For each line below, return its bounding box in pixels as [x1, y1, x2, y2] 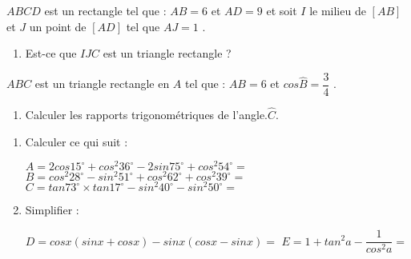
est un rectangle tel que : [44, 2, 167, 18]
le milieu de [309, 2, 366, 18]
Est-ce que [25, 45, 77, 62]
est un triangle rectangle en [34, 75, 170, 92]
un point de [29, 18, 87, 34]
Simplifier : [25, 201, 79, 218]
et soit [266, 2, 297, 18]
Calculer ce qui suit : [25, 133, 128, 149]
